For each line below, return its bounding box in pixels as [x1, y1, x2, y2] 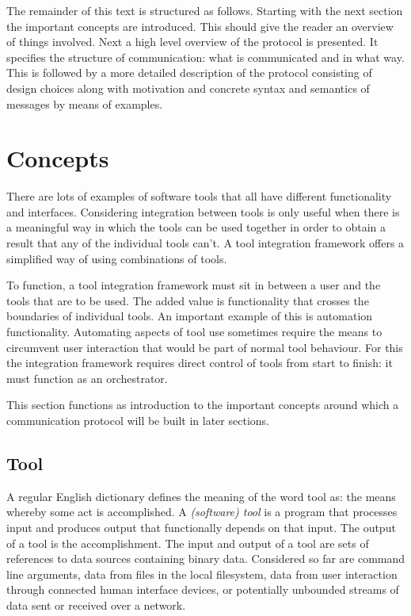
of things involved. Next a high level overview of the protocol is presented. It [6, 33, 379, 50]
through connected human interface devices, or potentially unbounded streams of [6, 581, 399, 598]
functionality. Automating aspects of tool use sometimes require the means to [6, 323, 382, 340]
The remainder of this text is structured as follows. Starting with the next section [6, 2, 403, 18]
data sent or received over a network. [6, 596, 186, 613]
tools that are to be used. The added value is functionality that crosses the [6, 292, 369, 308]
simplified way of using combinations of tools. [6, 250, 227, 266]
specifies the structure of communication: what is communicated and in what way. [6, 48, 405, 65]
